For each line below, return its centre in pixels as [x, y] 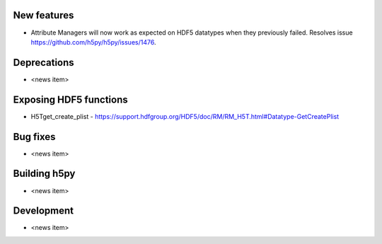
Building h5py [44, 174]
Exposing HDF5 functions [70, 99]
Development [44, 211]
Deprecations [44, 63]
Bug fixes [34, 137]
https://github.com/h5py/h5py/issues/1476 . [93, 42]
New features [44, 15]
